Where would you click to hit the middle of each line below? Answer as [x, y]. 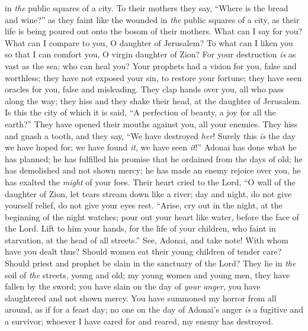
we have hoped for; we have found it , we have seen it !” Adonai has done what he [151, 147]
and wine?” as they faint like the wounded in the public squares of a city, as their [152, 19]
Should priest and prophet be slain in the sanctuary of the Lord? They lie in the [150, 263]
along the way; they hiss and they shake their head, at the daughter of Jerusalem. [153, 100]
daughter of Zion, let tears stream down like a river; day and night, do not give [148, 193]
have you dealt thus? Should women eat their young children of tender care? [143, 251]
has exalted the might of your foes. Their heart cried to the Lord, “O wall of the [150, 181]
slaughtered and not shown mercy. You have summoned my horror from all [141, 298]
